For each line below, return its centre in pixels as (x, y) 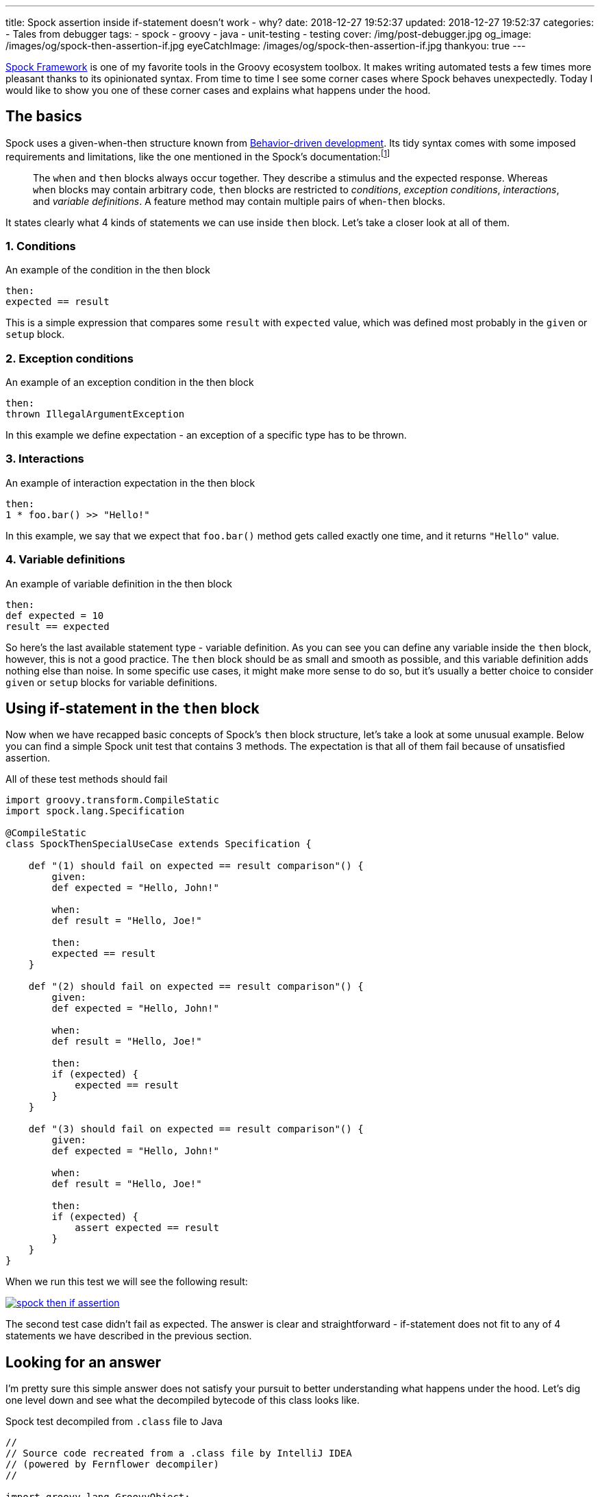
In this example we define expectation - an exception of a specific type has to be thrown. (206, 435)
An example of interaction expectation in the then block (130, 483)
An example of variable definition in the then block (119, 583)
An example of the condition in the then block (108, 270)
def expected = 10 (55, 615)
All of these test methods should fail (87, 779)
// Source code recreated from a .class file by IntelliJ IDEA (179, 1453)
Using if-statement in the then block (133, 708)
